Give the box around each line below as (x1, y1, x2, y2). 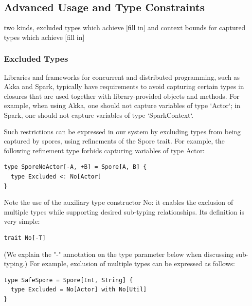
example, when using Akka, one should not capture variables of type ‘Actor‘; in (4, 100, 241, 110)
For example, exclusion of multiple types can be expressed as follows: (29, 258, 235, 269)
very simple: (4, 216, 40, 226)
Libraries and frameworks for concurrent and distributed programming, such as (4, 72, 240, 82)
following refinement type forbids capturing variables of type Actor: (4, 145, 205, 155)
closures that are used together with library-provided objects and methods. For (4, 90, 239, 101)
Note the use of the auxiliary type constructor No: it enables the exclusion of (4, 197, 233, 207)
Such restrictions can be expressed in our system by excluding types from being (4, 126, 241, 136)
